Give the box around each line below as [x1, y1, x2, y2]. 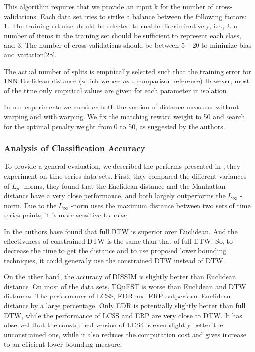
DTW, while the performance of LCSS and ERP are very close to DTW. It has [4, 310, 242, 320]
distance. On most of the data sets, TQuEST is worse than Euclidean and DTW [4, 281, 246, 291]
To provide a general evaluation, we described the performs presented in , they [4, 161, 241, 171]
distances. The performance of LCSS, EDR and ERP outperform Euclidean [4, 291, 231, 301]
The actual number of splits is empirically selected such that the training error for [4, 66, 251, 76]
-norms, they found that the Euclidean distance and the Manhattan [21, 180, 226, 190]
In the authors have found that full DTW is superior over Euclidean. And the [4, 226, 238, 236]
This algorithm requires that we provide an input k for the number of [4, 1, 213, 11]
